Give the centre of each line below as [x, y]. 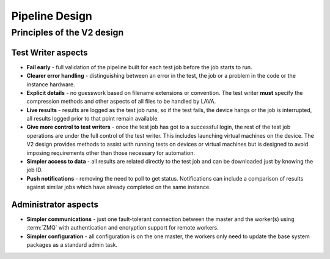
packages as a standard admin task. [72, 245]
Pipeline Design [52, 16]
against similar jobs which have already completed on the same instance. [119, 187]
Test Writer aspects [50, 52]
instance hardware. [51, 84]
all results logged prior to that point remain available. [93, 119]
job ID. [35, 170]
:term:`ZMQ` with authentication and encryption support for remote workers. [123, 228]
